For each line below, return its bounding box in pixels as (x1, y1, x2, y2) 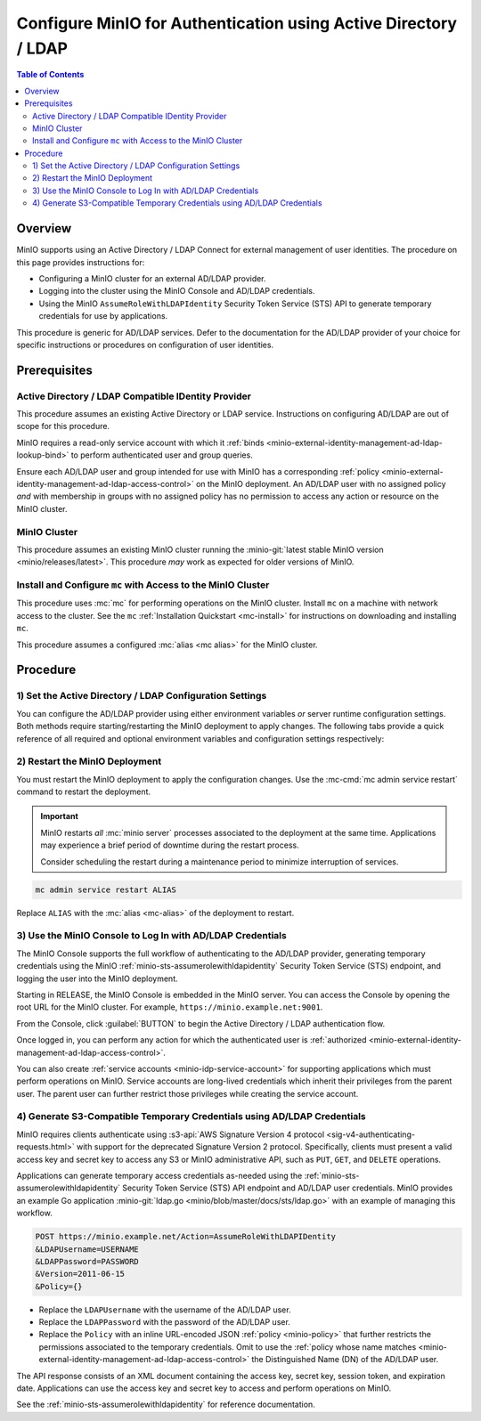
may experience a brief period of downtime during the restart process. (40, 840, 299, 850)
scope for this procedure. (16, 421, 110, 432)
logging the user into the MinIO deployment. (16, 973, 178, 984)
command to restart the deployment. (16, 786, 151, 797)
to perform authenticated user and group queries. (70, 450, 253, 460)
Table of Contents (16, 69, 85, 80)
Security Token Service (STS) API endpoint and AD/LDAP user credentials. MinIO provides (121, 1182, 453, 1193)
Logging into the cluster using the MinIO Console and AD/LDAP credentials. (38, 286, 315, 296)
